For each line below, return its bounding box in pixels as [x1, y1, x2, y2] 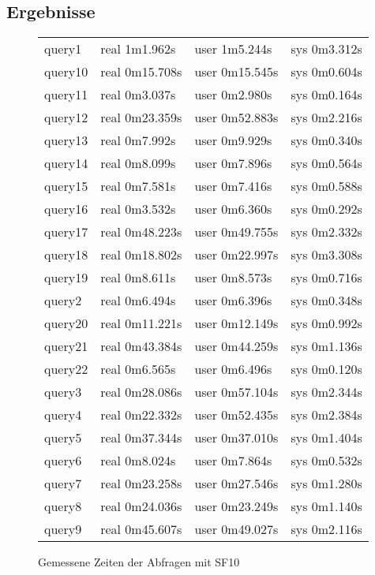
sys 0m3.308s [291, 245, 362, 264]
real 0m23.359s [100, 108, 182, 127]
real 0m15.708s [100, 62, 182, 81]
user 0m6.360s [194, 200, 272, 218]
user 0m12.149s [194, 314, 279, 333]
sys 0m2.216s [291, 108, 362, 127]
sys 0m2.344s [291, 383, 362, 401]
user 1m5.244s [194, 39, 272, 58]
